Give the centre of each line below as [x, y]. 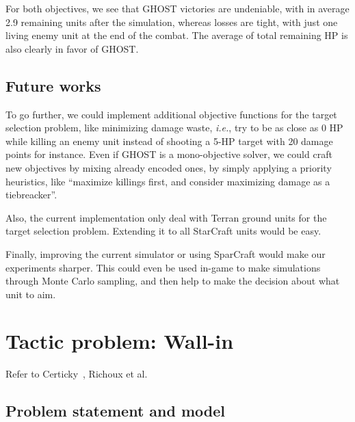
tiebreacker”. [31, 195]
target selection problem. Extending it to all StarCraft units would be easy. [163, 231]
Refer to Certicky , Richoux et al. [77, 374]
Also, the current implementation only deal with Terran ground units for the [166, 217]
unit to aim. [31, 294]
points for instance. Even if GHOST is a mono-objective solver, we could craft [169, 154]
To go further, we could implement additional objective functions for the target [171, 114]
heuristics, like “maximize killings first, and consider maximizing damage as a [168, 181]
